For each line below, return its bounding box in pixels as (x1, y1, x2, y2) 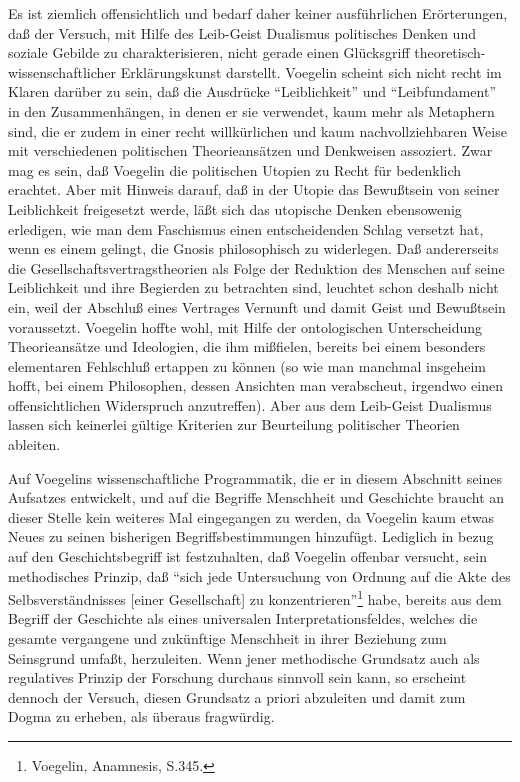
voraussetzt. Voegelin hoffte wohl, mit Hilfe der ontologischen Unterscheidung (8, 316, 483, 337)
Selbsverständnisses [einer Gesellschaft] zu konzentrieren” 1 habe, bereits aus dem (8, 586, 502, 609)
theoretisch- (414, 42, 486, 63)
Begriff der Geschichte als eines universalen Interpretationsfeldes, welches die (8, 608, 478, 629)
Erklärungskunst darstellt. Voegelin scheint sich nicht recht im (120, 61, 502, 82)
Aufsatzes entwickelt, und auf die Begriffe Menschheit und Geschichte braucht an (8, 487, 505, 508)
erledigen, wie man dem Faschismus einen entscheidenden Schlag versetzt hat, (8, 218, 484, 239)
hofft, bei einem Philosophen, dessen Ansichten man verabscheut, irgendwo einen (8, 375, 503, 396)
